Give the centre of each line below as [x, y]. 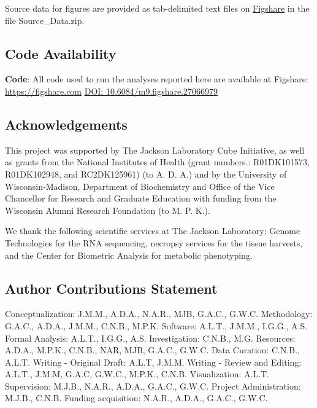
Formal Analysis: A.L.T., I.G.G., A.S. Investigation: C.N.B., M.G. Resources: [150, 338]
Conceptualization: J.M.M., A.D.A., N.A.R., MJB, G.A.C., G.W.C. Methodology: [159, 314]
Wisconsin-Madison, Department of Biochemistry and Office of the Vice [140, 186]
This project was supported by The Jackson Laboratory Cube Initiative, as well [155, 150]
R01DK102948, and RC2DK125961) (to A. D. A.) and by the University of [146, 174]
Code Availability [61, 53]
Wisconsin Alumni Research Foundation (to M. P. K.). [108, 210]
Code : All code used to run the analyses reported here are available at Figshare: [157, 79]
